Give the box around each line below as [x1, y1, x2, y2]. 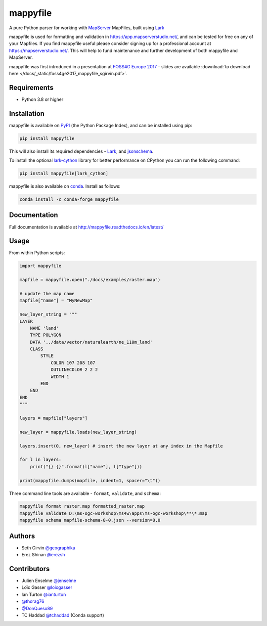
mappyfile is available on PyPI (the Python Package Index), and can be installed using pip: [9, 122, 192, 128]
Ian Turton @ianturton [21, 591, 66, 597]
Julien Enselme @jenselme [21, 578, 77, 583]
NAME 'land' [30, 325, 59, 331]
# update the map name [19, 291, 75, 296]
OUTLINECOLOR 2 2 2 [50, 367, 98, 373]
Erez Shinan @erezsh [21, 552, 65, 558]
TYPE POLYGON [30, 332, 62, 338]
